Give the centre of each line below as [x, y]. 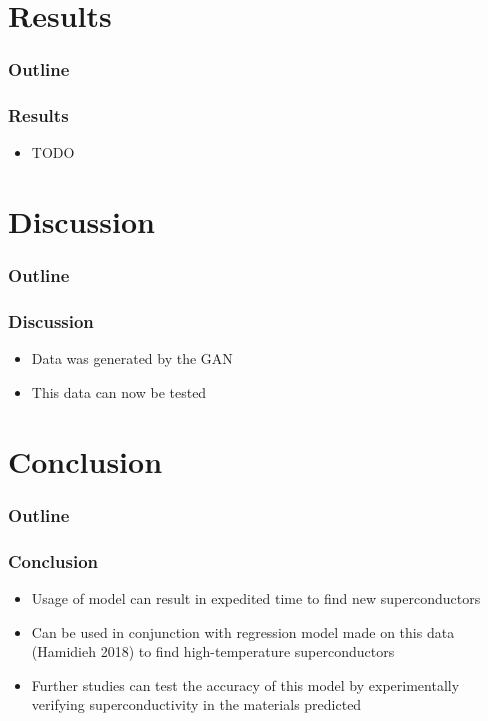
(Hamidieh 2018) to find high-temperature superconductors [213, 651]
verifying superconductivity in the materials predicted [196, 704]
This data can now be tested [119, 392]
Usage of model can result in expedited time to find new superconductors [256, 598]
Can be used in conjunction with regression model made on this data [243, 631]
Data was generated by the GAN [132, 358]
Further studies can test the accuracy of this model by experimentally [245, 684]
